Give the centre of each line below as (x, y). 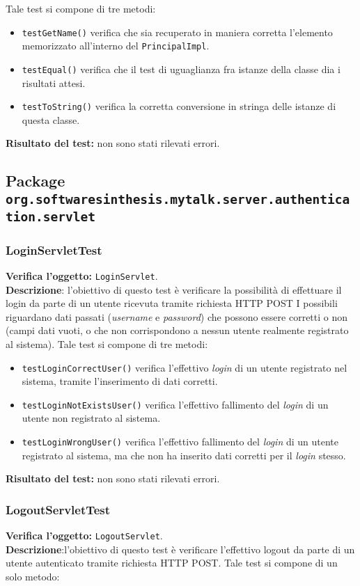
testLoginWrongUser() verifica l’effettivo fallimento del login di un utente (180, 442)
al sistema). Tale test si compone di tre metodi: (107, 343)
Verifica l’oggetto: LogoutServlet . (84, 536)
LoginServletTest (54, 250)
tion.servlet (50, 216)
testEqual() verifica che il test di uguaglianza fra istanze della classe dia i (181, 69)
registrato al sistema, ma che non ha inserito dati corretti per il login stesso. (184, 455)
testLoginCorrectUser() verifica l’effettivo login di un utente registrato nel (185, 367)
